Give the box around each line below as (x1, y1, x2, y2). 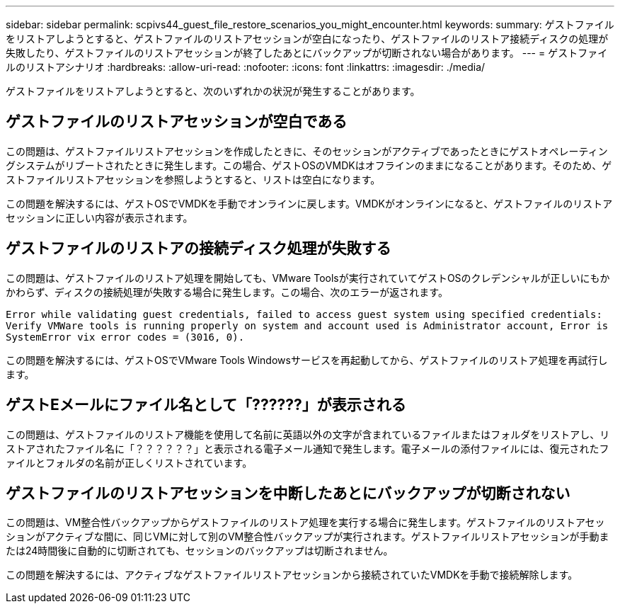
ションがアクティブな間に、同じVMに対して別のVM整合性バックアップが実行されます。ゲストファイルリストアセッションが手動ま (6, 530, 609, 543)
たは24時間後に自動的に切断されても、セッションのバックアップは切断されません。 (6, 545, 394, 557)
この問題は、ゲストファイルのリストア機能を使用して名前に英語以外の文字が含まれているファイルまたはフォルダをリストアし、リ (6, 428, 610, 440)
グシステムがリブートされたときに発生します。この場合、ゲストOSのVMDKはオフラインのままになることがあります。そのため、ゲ (6, 159, 612, 171)
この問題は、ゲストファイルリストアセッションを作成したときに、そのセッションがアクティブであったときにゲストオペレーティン (6, 144, 608, 157)
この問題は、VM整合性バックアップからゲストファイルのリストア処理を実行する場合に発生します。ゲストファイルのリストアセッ (6, 516, 605, 529)
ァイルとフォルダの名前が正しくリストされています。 (6, 456, 253, 469)
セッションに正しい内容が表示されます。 (6, 211, 193, 224)
